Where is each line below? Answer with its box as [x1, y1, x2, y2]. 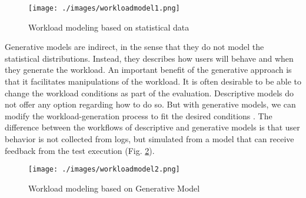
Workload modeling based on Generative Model [28, 182, 200, 194]
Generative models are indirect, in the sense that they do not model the [5, 41, 264, 53]
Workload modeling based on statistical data [28, 21, 189, 33]
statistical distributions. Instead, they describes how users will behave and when [5, 52, 294, 64]
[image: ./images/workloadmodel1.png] [28, 4, 180, 12]
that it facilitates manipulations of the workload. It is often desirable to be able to [5, 75, 302, 88]
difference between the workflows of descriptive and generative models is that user [5, 121, 300, 133]
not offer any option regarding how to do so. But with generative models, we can [5, 98, 296, 110]
